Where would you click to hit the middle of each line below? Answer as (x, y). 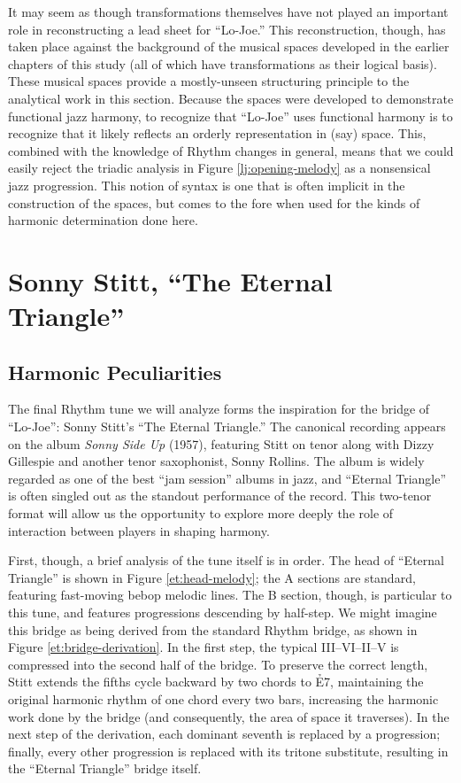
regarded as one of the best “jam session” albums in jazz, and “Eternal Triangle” (227, 478)
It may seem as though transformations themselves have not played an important (228, 12)
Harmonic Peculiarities (115, 372)
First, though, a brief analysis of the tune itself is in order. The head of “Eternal (226, 560)
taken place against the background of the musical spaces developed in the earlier (229, 47)
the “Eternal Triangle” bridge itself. (105, 768)
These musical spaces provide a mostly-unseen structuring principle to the (209, 81)
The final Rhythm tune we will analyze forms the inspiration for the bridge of (219, 409)
